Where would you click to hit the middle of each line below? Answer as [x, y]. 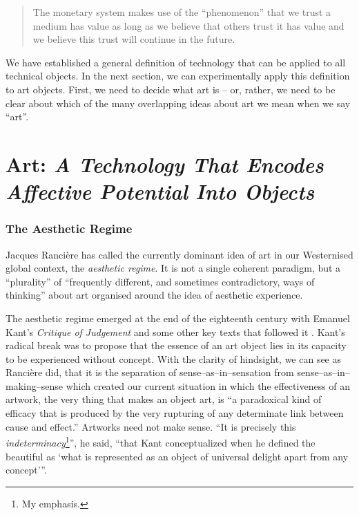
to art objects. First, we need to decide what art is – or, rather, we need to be [171, 89]
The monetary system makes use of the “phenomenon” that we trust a [182, 12]
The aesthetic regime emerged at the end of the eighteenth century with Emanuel [178, 318]
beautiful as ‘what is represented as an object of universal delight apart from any [177, 456]
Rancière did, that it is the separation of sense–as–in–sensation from [150, 372]
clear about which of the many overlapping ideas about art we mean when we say [178, 103]
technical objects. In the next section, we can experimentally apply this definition [178, 76]
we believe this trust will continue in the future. [134, 39]
